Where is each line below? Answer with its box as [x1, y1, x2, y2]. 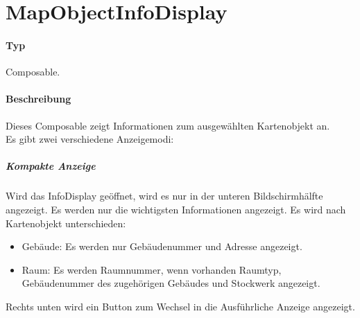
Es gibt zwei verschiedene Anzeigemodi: [6, 132, 174, 146]
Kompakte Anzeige [6, 159, 96, 173]
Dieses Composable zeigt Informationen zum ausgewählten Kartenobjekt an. [6, 118, 330, 132]
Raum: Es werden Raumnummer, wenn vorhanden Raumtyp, [22, 262, 282, 276]
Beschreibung [6, 91, 71, 106]
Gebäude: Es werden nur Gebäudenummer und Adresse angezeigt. [22, 239, 302, 254]
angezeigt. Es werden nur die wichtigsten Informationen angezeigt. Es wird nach [6, 202, 346, 216]
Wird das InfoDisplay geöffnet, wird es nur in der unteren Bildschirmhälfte [6, 188, 323, 203]
